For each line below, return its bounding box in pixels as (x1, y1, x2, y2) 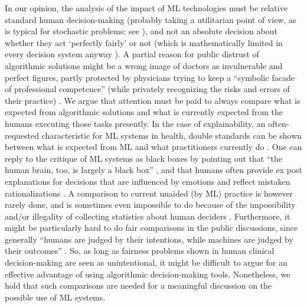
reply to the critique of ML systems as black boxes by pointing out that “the (5, 152, 283, 164)
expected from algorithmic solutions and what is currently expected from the (5, 106, 283, 118)
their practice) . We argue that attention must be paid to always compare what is (5, 94, 301, 106)
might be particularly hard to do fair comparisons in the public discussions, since (5, 221, 298, 234)
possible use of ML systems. (5, 290, 106, 303)
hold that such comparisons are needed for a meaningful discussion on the (5, 279, 272, 292)
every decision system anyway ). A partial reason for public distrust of (5, 48, 259, 60)
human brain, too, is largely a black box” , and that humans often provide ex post (5, 164, 303, 176)
